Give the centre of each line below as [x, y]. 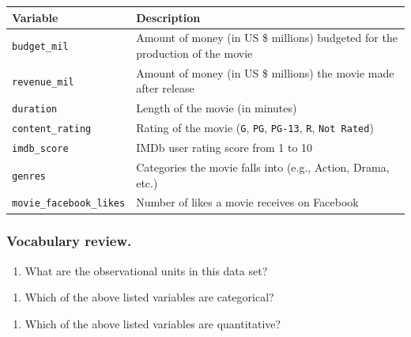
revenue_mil [43, 82]
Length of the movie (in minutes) [217, 108]
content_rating [52, 129]
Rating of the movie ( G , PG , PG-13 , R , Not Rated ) [255, 128]
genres [29, 176]
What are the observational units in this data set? [146, 270]
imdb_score [40, 149]
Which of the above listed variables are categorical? [149, 297]
